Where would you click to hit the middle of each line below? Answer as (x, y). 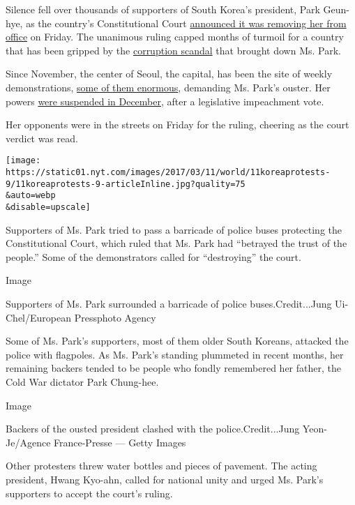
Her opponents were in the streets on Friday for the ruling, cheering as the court (177, 125)
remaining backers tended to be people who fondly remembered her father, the (173, 368)
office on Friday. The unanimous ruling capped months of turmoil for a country (175, 37)
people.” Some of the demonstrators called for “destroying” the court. (153, 256)
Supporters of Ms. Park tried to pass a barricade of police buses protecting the (174, 229)
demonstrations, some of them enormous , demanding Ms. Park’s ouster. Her (168, 87)
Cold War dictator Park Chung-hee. (82, 381)
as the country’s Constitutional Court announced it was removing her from (186, 23)
